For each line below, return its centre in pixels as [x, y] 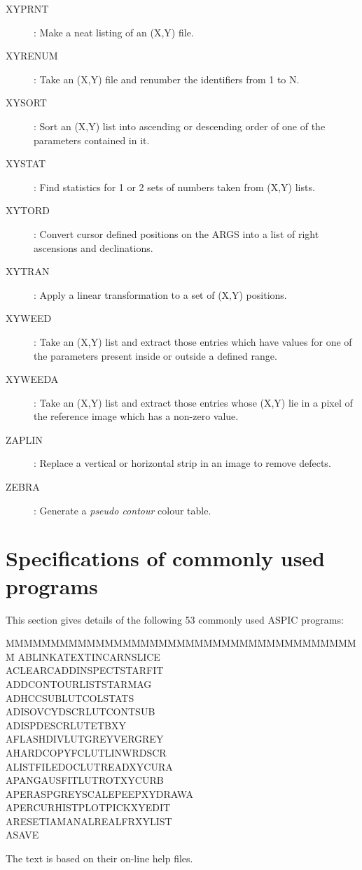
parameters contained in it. [92, 140]
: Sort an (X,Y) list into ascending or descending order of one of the [180, 126]
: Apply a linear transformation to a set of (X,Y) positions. [160, 294]
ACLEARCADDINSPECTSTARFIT [85, 670]
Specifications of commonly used [166, 558]
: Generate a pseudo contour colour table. [123, 510]
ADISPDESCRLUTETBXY [66, 725]
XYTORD [28, 210]
